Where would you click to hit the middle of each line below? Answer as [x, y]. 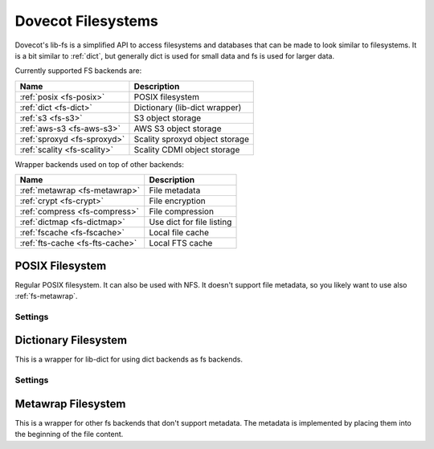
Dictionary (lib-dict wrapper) [188, 107]
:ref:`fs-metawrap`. [46, 296]
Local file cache [179, 233]
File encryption [178, 201]
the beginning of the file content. [69, 435]
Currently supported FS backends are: [78, 71]
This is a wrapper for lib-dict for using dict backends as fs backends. [129, 359]
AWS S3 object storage [178, 129]
